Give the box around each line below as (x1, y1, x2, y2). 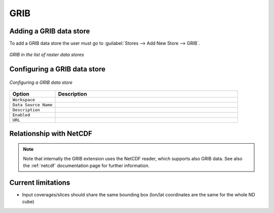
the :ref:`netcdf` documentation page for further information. (23, 162, 150, 169)
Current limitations (9, 178, 71, 187)
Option (12, 91, 30, 98)
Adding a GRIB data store (9, 27, 90, 35)
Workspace (12, 97, 36, 103)
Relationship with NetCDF (9, 129, 92, 138)
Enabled (12, 112, 30, 118)
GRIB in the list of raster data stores (9, 52, 84, 58)
